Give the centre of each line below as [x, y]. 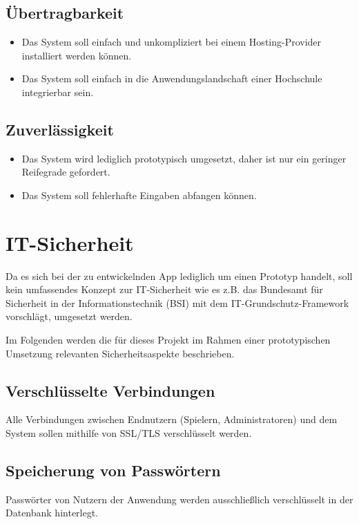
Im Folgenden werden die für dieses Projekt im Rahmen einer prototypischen [168, 340]
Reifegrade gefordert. [66, 172]
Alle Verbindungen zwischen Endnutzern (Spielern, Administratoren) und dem [172, 419]
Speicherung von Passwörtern [113, 470]
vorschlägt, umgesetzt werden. [69, 316]
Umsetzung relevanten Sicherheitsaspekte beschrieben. [120, 353]
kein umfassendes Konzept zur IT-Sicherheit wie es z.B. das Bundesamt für [164, 289]
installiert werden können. [77, 55]
